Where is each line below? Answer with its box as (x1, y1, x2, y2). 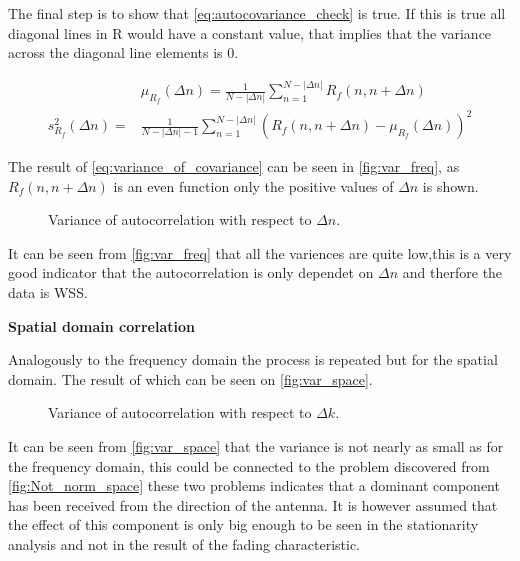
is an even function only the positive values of (113, 175, 394, 196)
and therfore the (402, 262, 503, 283)
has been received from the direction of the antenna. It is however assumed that (8, 494, 498, 515)
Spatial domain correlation (8, 315, 195, 336)
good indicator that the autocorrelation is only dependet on (8, 262, 374, 283)
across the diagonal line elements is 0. (8, 42, 239, 63)
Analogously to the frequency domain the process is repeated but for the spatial (8, 349, 498, 370)
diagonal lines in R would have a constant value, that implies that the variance (8, 22, 492, 43)
